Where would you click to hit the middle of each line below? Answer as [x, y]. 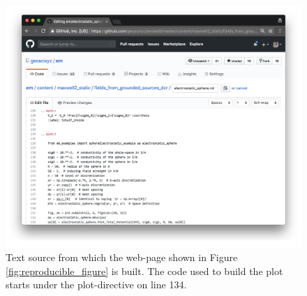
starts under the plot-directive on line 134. [96, 284]
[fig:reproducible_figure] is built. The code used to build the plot [144, 271]
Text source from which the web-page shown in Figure [122, 257]
